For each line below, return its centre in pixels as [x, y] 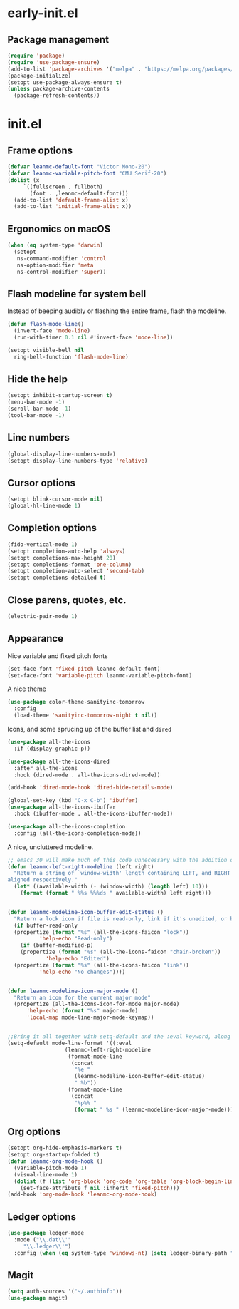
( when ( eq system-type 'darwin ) [55, 245]
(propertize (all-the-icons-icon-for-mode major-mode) [97, 1004]
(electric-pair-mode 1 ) [43, 616]
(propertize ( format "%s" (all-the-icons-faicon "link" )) [102, 965]
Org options [34, 1131]
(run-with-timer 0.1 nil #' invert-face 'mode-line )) [94, 337]
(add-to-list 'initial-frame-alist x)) [73, 207]
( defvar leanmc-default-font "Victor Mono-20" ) [79, 167]
